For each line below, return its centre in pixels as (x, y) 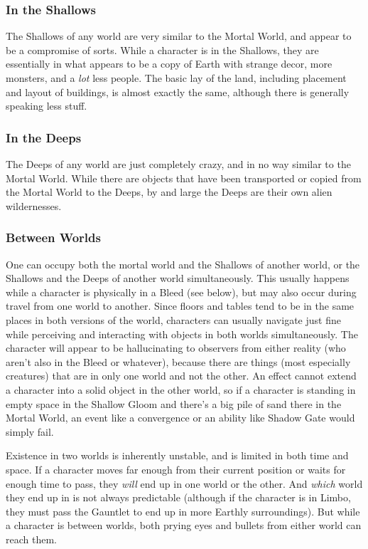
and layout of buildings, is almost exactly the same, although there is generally (178, 91)
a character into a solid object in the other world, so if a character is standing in (181, 389)
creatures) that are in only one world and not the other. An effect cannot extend (181, 376)
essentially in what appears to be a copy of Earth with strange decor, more (169, 64)
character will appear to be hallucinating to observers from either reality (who (176, 348)
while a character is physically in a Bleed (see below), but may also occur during (181, 292)
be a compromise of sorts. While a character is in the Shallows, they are (162, 49)
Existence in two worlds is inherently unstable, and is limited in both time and (177, 455)
